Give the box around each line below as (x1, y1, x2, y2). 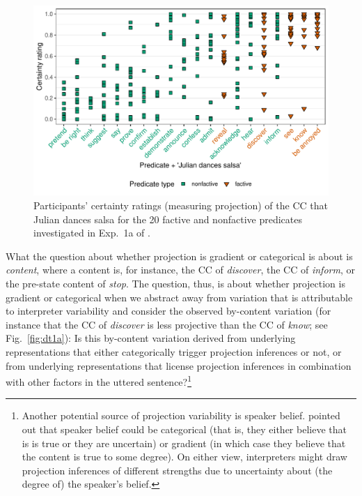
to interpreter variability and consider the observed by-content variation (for (6, 303, 331, 318)
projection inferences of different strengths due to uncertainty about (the (22, 463, 333, 477)
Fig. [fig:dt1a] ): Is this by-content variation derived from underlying (6, 331, 296, 345)
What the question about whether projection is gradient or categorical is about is (6, 248, 353, 263)
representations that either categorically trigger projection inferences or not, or (6, 344, 342, 359)
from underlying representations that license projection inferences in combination (6, 358, 352, 373)
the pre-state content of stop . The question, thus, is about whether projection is (6, 276, 345, 291)
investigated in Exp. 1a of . (33, 225, 150, 240)
